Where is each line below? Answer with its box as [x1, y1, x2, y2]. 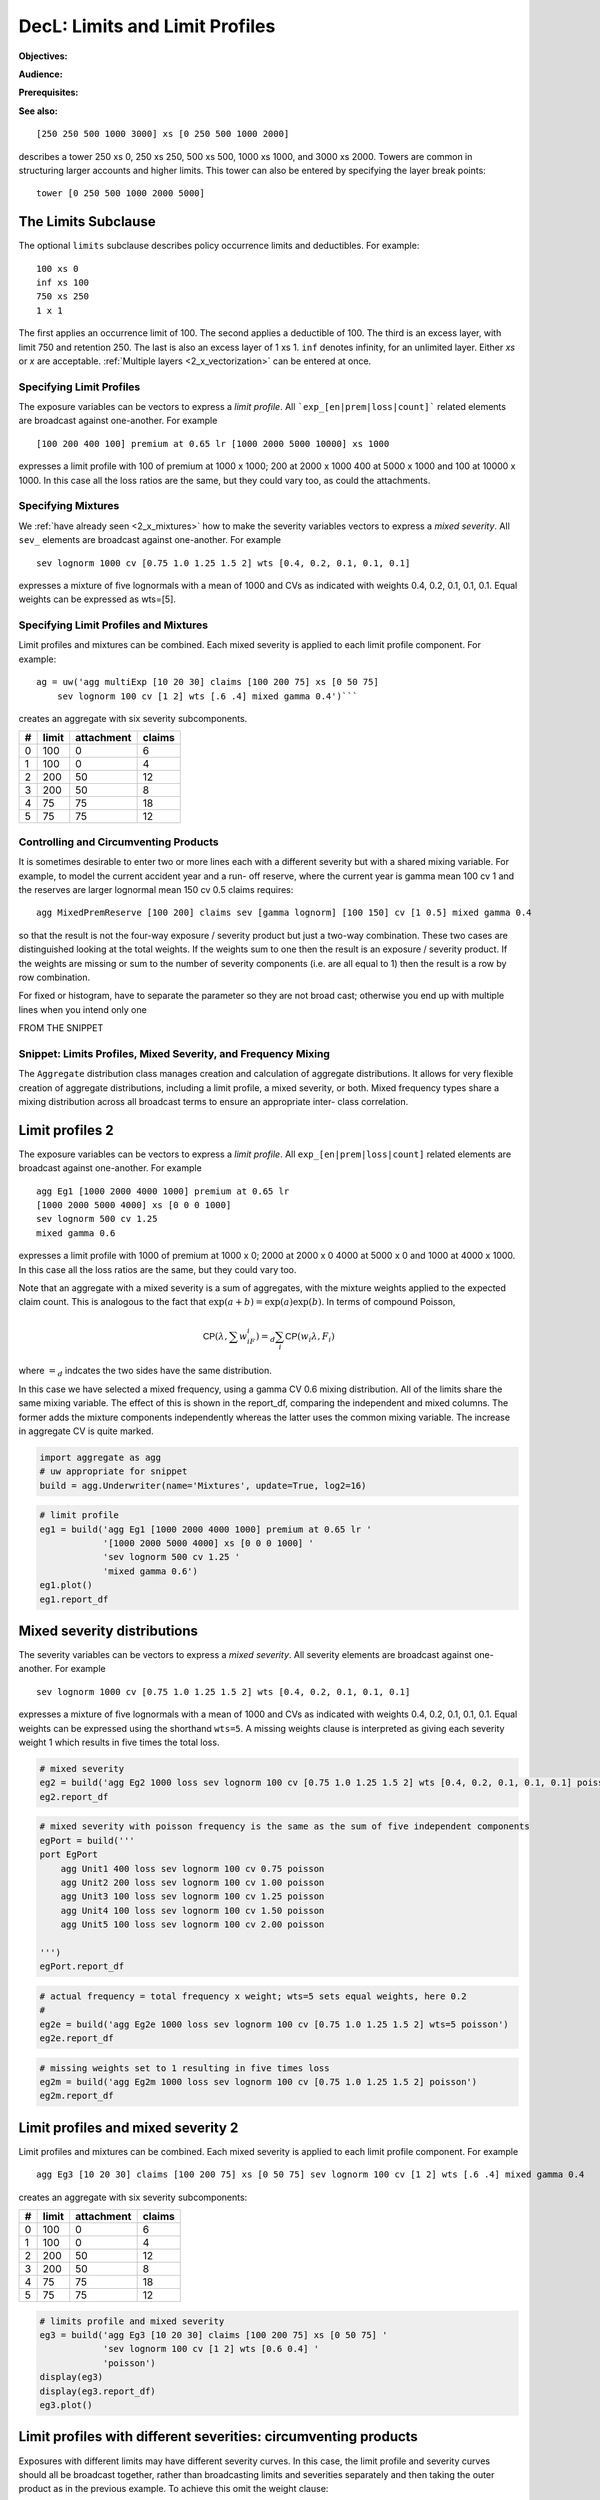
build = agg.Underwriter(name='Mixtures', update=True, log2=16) [39, 1480, 367, 1491]
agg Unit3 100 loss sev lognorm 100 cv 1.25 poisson [60, 1891, 325, 1902]
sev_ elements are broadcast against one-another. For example [18, 534, 282, 546]
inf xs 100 [36, 276, 90, 288]
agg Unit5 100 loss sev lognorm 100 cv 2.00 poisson [60, 1919, 325, 1930]
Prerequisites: [18, 86, 79, 99]
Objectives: [18, 50, 68, 62]
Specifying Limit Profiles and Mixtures [18, 618, 209, 632]
